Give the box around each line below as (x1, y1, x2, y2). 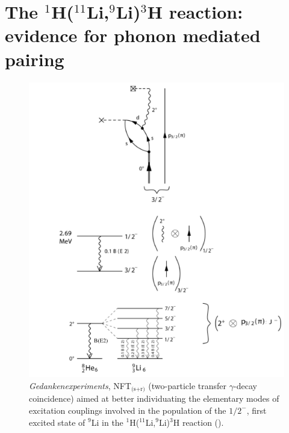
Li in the (91, 416, 123, 428)
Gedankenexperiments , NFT (29, 379, 131, 392)
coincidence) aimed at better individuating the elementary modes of (29, 392, 279, 405)
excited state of (29, 416, 85, 428)
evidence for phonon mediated (5, 23, 261, 48)
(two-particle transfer (148, 379, 227, 392)
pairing (5, 46, 64, 71)
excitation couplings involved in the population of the (29, 404, 226, 416)
